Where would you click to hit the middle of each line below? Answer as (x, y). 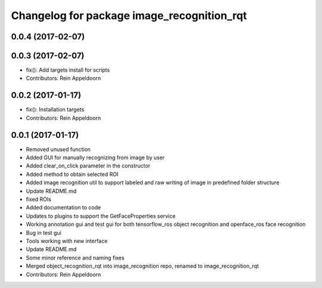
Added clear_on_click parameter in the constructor (88, 166)
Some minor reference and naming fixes (75, 258)
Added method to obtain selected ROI (72, 174)
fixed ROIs (39, 199)
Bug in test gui (44, 233)
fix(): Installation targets (55, 110)
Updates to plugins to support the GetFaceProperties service (101, 216)
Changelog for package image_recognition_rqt (129, 16)
